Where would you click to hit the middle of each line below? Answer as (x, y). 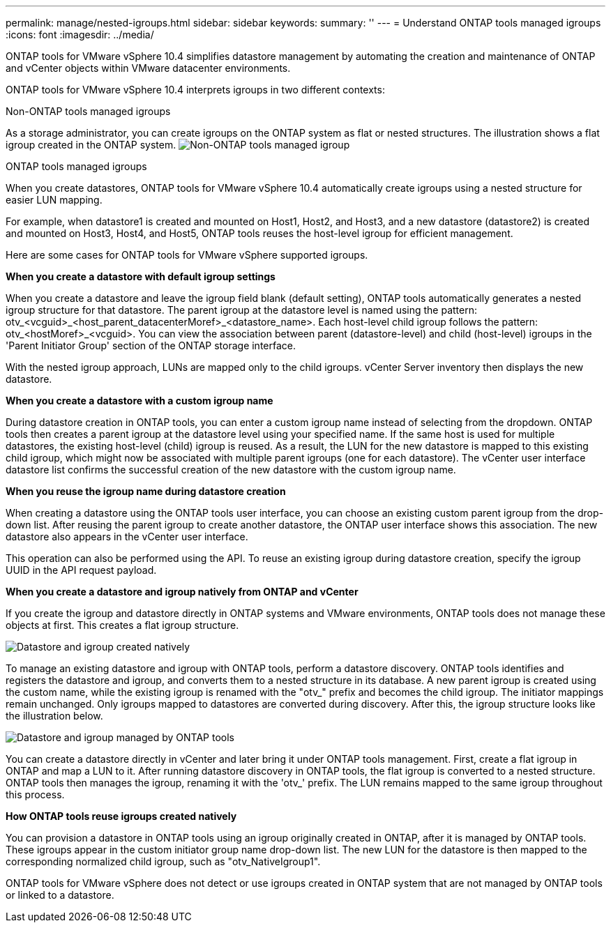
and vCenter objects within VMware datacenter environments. (148, 68)
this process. (35, 794)
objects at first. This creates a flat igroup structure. (122, 625)
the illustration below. (54, 716)
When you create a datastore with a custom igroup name (139, 401)
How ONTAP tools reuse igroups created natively (121, 816)
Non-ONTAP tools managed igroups (88, 111)
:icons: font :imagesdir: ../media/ (80, 35)
